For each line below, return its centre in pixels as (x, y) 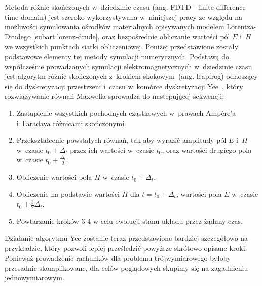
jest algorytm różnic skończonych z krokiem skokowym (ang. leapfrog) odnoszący (131, 76)
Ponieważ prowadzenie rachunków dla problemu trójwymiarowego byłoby (118, 257)
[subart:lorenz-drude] (65, 36)
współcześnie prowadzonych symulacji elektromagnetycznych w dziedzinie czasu (128, 66)
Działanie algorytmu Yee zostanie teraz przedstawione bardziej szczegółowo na (126, 238)
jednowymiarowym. (34, 278)
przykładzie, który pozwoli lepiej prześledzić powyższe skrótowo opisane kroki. (126, 248)
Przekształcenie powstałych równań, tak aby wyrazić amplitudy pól (121, 140)
